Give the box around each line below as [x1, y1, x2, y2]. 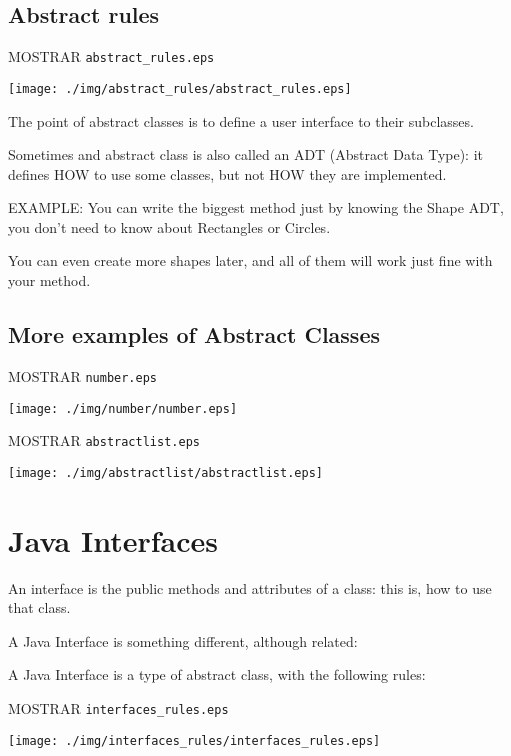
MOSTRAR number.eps [8, 365, 157, 386]
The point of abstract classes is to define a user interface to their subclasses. [8, 110, 474, 131]
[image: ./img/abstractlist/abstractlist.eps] [8, 465, 323, 480]
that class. [8, 597, 71, 618]
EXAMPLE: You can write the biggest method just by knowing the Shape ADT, [8, 197, 504, 218]
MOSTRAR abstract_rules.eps [8, 46, 215, 67]
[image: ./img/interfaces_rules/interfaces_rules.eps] [8, 733, 381, 748]
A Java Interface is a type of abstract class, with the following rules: [8, 664, 426, 685]
